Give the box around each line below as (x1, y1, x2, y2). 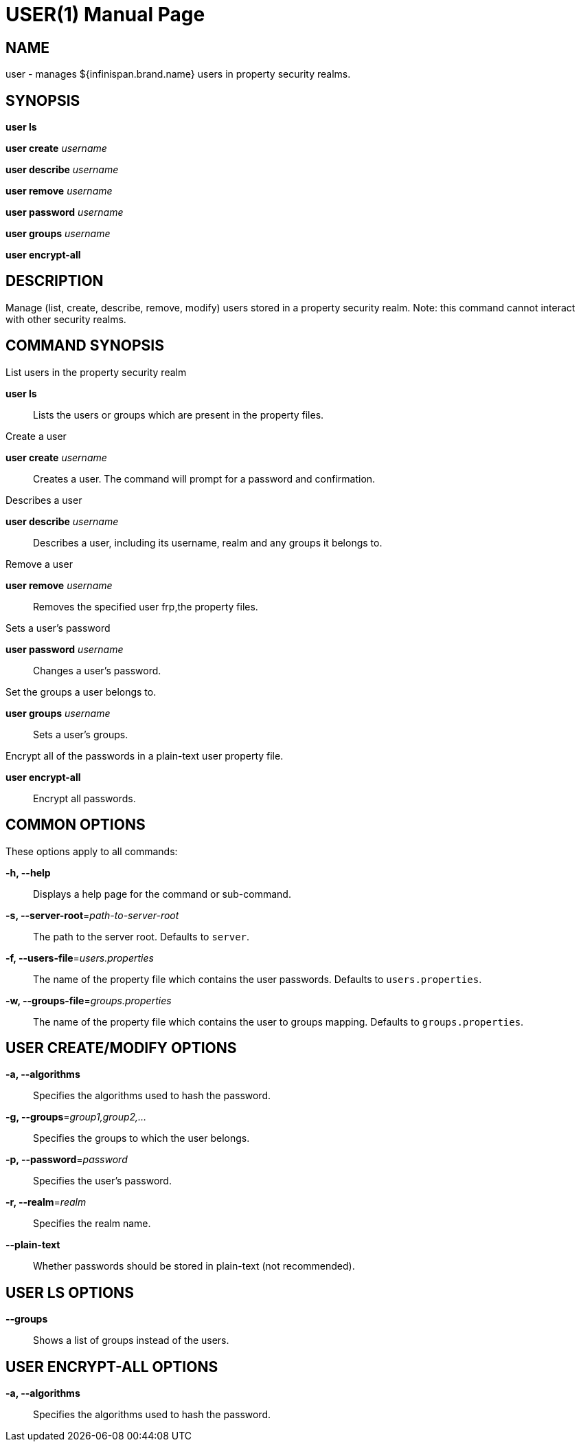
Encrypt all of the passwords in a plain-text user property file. (5, 749, 284, 762)
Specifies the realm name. (33, 1217, 151, 1230)
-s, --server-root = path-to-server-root (5, 909, 179, 921)
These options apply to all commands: (5, 845, 178, 857)
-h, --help (5, 866, 51, 879)
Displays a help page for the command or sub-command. (33, 887, 291, 900)
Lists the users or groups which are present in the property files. (33, 408, 324, 421)
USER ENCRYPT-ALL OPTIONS (5, 1358, 218, 1376)
